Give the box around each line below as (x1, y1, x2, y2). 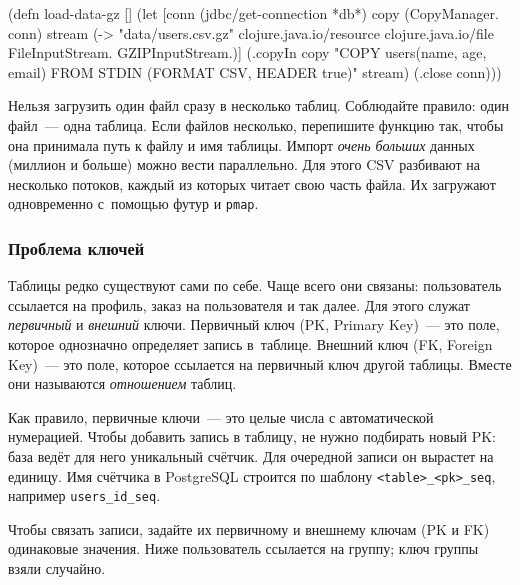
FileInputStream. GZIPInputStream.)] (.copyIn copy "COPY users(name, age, (8, 42, 487, 63)
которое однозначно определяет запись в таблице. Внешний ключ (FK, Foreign (8, 334, 493, 354)
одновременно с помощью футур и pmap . (8, 193, 259, 214)
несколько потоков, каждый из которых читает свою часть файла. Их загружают (8, 173, 496, 194)
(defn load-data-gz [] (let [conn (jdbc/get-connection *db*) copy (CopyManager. (8, 3, 499, 23)
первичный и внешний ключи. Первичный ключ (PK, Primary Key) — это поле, (8, 314, 500, 335)
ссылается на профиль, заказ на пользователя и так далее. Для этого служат (8, 294, 470, 315)
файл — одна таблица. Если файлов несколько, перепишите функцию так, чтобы (8, 114, 504, 135)
